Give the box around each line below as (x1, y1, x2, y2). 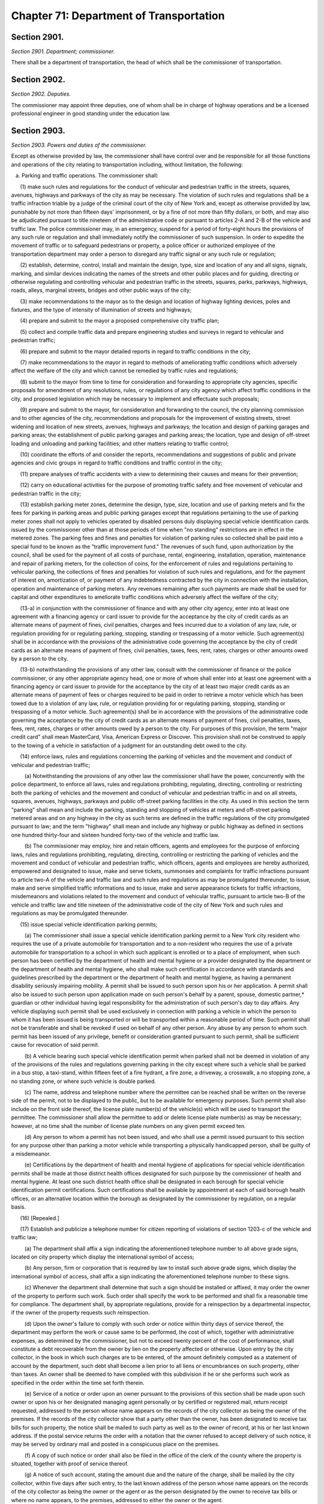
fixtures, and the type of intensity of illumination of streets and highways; (11, 306, 192, 313)
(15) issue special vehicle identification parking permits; (20, 920, 158, 928)
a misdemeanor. (11, 1150, 51, 1157)
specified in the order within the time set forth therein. (11, 1379, 145, 1386)
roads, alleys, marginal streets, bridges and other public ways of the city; (11, 286, 191, 294)
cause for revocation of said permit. (11, 1041, 100, 1049)
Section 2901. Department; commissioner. (11, 48, 115, 55)
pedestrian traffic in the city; (11, 490, 82, 497)
